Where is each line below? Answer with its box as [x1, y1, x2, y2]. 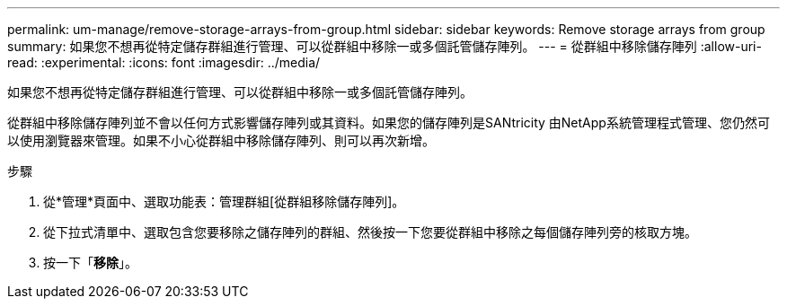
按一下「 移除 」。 [43, 255, 137, 270]
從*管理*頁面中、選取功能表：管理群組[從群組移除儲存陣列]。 [43, 194, 405, 209]
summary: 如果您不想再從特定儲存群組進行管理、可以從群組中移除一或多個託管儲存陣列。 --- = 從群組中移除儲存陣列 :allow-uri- [7, 39, 762, 54]
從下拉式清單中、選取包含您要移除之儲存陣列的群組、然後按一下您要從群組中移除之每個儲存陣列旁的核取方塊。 [43, 224, 697, 240]
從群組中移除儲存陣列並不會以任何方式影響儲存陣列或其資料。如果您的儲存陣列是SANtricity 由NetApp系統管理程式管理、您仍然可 [7, 115, 770, 130]
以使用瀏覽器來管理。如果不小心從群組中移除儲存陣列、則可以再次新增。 [7, 133, 435, 148]
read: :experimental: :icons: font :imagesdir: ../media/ [7, 55, 321, 70]
